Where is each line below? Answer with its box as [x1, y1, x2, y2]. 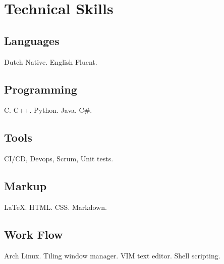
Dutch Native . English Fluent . [4, 56, 97, 67]
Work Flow [4, 226, 63, 242]
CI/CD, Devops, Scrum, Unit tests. [4, 153, 114, 164]
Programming [4, 81, 77, 97]
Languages [4, 32, 60, 48]
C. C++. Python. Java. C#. [4, 105, 92, 115]
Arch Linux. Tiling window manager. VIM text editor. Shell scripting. [4, 250, 220, 260]
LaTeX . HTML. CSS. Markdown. [4, 201, 107, 212]
